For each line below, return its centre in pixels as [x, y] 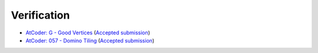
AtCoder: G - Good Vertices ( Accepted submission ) [88, 33]
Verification [40, 15]
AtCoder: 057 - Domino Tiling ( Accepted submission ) [90, 40]
